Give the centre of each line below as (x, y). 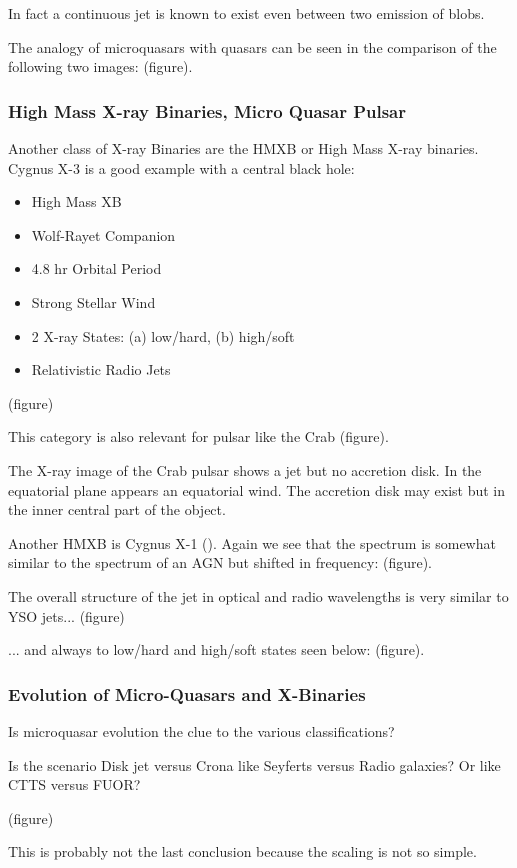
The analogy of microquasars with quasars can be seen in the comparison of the (252, 46)
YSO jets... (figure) (66, 615)
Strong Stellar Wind (93, 301)
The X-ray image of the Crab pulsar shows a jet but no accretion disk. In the (245, 469)
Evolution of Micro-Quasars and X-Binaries (187, 693)
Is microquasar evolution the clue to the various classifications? (201, 730)
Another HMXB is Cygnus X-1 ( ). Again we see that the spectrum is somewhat (252, 542)
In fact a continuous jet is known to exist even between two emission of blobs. (246, 13)
